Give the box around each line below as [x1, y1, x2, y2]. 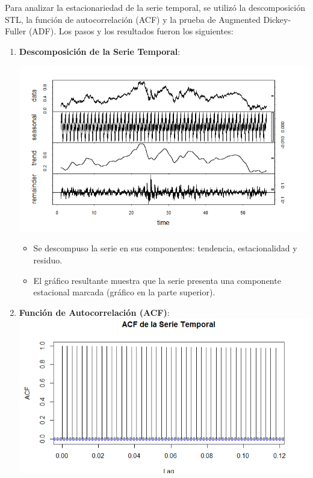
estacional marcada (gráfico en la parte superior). [33, 286, 215, 298]
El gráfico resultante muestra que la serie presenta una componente [33, 274, 281, 286]
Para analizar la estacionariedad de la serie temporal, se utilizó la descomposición [5, 1, 305, 13]
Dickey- [263, 13, 291, 25]
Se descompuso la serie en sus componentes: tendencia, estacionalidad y [33, 242, 297, 254]
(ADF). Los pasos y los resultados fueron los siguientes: [28, 25, 234, 37]
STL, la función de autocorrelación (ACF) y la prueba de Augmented [5, 13, 261, 25]
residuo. [33, 254, 63, 266]
